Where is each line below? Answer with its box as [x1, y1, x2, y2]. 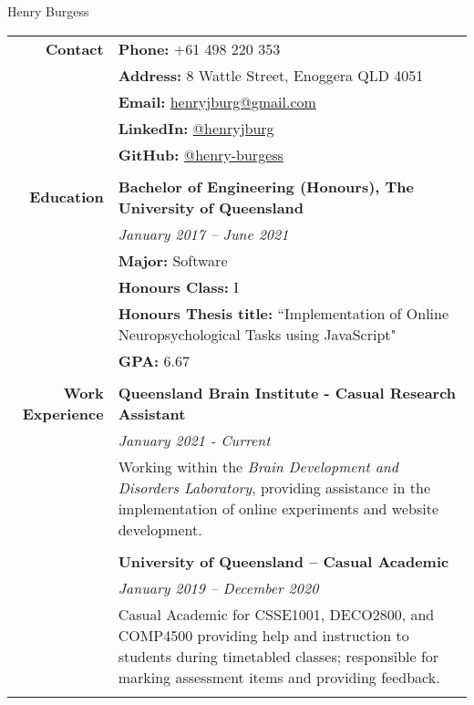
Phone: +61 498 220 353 [118, 37, 281, 59]
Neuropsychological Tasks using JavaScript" [118, 323, 397, 345]
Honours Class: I [118, 275, 239, 297]
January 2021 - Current [118, 429, 271, 451]
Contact [46, 37, 104, 59]
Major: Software [118, 249, 228, 271]
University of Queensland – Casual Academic [118, 550, 449, 572]
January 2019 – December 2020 [118, 576, 319, 598]
